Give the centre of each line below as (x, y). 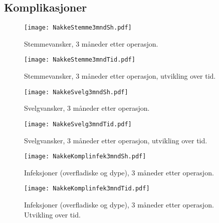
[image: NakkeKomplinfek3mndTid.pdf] (87, 189)
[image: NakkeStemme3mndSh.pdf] (78, 28)
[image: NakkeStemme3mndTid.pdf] (80, 60)
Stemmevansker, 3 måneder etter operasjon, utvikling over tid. (120, 76)
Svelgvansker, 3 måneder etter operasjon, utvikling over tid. (116, 140)
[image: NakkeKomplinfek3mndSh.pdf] (85, 157)
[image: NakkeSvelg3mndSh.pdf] (76, 92)
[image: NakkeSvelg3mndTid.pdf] (78, 124)
